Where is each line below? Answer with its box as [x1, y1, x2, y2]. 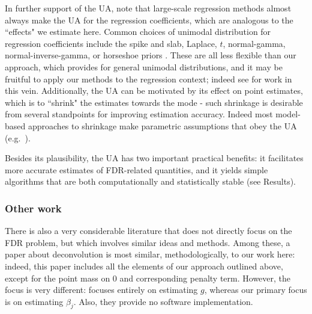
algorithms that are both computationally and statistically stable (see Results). [5, 175, 296, 188]
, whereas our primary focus [204, 283, 307, 296]
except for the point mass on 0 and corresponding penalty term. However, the [5, 271, 291, 284]
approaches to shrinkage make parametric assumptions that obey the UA [28, 119, 297, 132]
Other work [5, 200, 62, 215]
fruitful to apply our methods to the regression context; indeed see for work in [5, 72, 292, 85]
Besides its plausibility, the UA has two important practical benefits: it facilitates [5, 152, 304, 164]
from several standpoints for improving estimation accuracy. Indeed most [5, 108, 273, 120]
